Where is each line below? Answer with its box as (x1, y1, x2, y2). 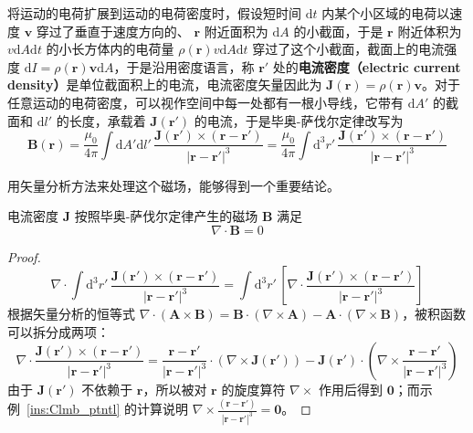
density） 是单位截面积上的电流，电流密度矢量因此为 (7, 75, 322, 94)
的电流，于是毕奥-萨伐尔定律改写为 (194, 111, 404, 130)
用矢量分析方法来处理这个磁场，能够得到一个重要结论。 (7, 175, 340, 195)
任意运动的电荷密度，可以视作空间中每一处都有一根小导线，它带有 (7, 92, 404, 111)
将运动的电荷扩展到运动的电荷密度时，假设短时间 (7, 4, 301, 22)
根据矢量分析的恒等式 (7, 304, 135, 323)
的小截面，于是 (293, 21, 384, 40)
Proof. (7, 247, 41, 266)
